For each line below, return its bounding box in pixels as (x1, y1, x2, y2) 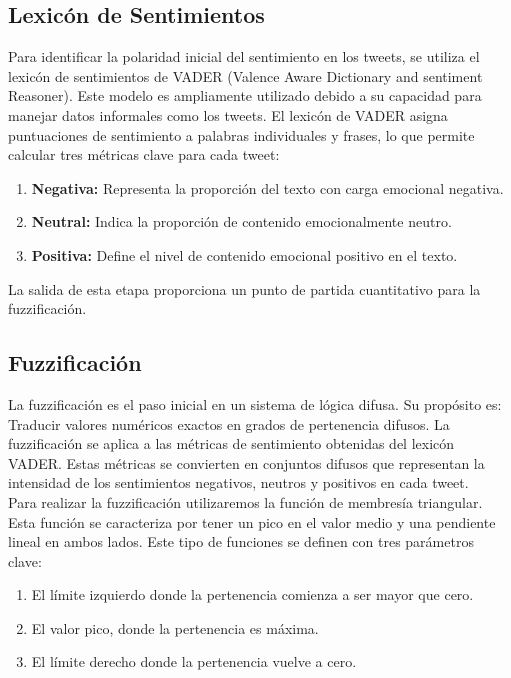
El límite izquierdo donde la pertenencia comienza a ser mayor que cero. (31, 584, 474, 605)
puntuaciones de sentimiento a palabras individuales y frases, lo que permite (8, 124, 475, 145)
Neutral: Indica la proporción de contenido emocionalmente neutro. (31, 211, 452, 232)
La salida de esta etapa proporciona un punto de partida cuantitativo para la (8, 278, 481, 299)
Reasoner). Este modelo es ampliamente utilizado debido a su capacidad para (8, 85, 482, 106)
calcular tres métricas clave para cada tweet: (8, 144, 280, 165)
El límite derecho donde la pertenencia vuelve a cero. (31, 651, 357, 672)
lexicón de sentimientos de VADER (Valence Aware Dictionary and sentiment (8, 65, 483, 86)
